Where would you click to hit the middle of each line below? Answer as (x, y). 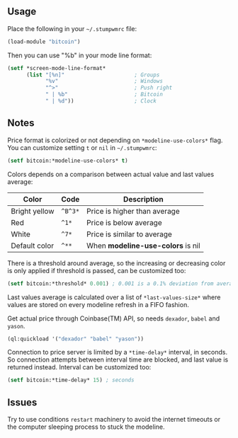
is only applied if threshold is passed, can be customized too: (97, 270)
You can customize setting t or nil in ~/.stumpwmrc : (82, 147)
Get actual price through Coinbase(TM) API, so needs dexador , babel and (114, 318)
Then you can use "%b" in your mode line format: (80, 55)
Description (143, 199)
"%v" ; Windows (104, 81)
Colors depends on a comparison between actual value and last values (111, 174)
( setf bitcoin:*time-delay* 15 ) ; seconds (71, 380)
